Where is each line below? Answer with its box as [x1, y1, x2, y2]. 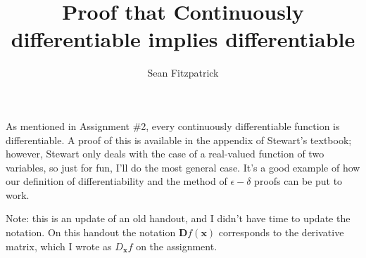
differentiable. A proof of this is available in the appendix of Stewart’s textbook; [6, 132, 352, 147]
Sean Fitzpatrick [147, 65, 219, 80]
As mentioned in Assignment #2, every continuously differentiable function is [6, 118, 340, 133]
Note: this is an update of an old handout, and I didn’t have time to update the [6, 211, 351, 226]
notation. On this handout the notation [6, 225, 176, 240]
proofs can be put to [254, 174, 343, 188]
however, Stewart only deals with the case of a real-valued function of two [6, 146, 324, 161]
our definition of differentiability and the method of [6, 174, 227, 188]
